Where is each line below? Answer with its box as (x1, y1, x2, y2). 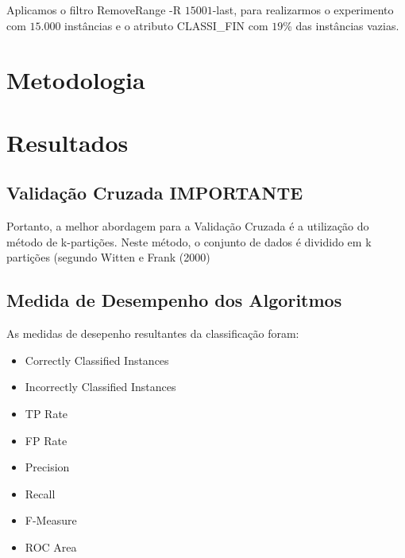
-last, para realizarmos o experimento (212, 2, 394, 17)
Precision (25, 459, 70, 475)
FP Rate (25, 432, 67, 448)
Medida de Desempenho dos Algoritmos (6, 288, 342, 312)
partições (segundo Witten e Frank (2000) (6, 249, 210, 265)
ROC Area (25, 538, 77, 555)
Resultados (6, 126, 129, 158)
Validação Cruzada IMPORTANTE (6, 180, 303, 205)
